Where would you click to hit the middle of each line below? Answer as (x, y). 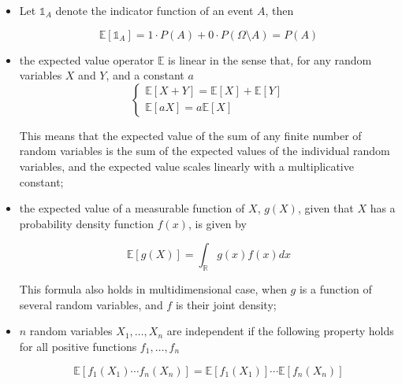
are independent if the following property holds (280, 331)
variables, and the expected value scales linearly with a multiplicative (186, 166)
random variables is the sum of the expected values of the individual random (205, 151)
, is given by (217, 223)
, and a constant (145, 75)
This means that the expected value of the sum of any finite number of (190, 135)
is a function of (335, 289)
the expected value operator (87, 59)
